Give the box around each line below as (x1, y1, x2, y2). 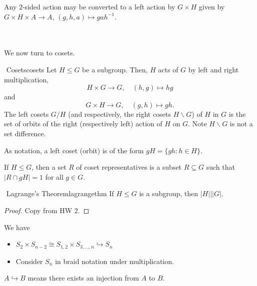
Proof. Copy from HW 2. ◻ (4, 205, 89, 215)
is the (228, 108, 246, 119)
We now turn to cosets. (4, 47, 75, 58)
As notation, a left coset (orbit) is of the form (4, 145, 144, 155)
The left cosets (4, 108, 49, 119)
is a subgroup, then (139, 188, 198, 199)
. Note (187, 118, 207, 129)
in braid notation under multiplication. (55, 256, 174, 266)
